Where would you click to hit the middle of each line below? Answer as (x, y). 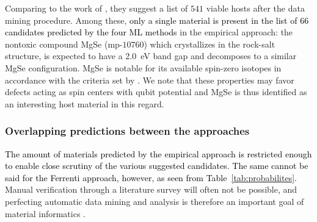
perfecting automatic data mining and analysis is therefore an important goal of (155, 201)
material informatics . (46, 213)
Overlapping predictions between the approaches (127, 131)
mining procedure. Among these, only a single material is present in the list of (151, 20)
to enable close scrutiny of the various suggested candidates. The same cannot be (157, 166)
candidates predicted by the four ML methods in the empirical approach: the (149, 32)
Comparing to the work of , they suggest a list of (97, 8)
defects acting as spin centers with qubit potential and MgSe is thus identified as (156, 92)
